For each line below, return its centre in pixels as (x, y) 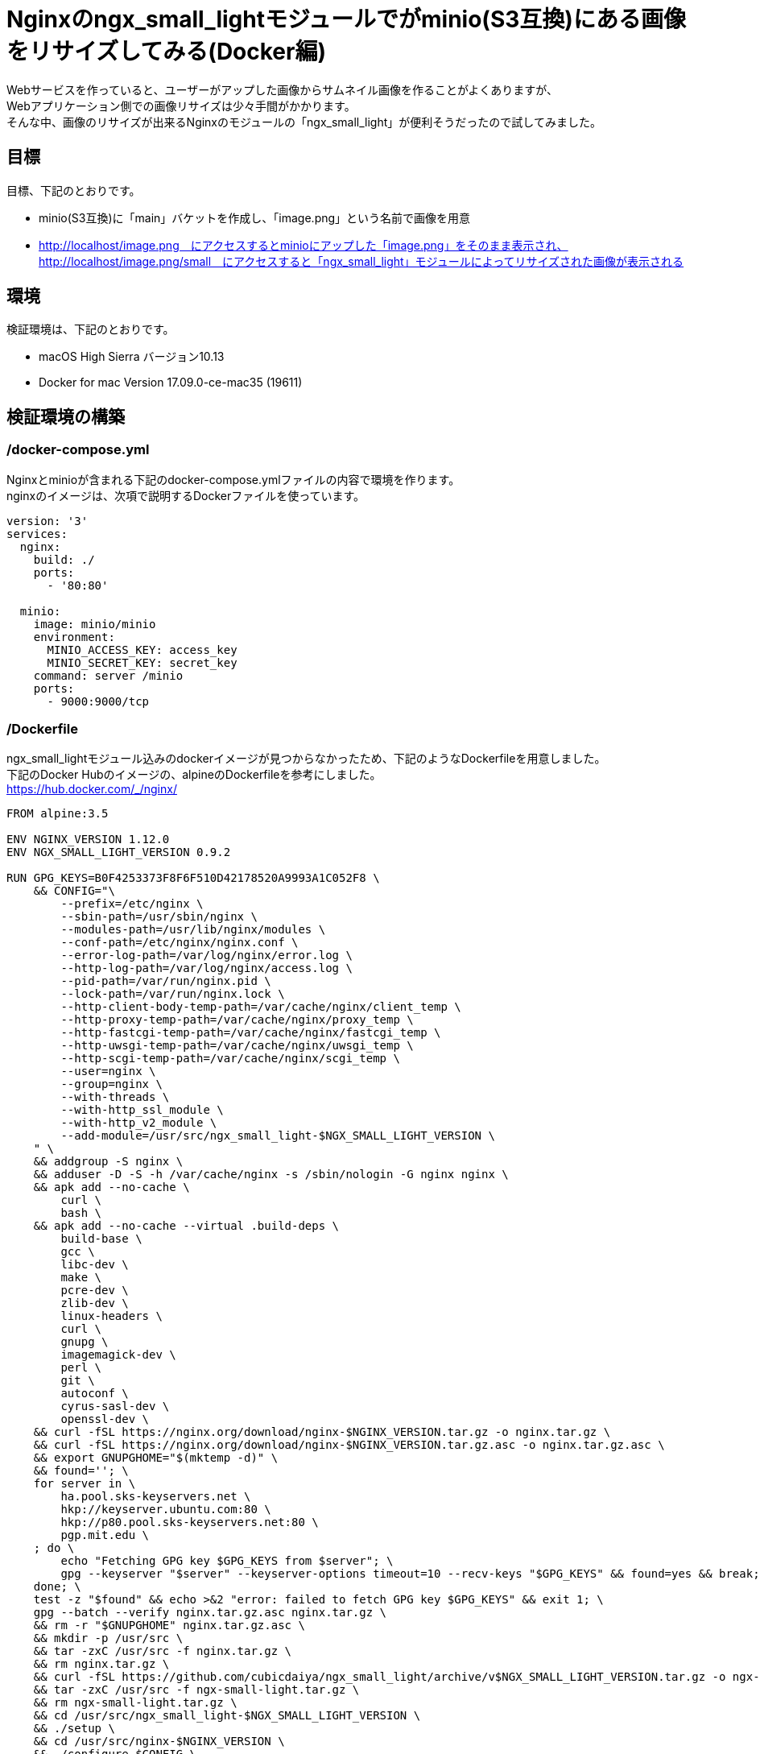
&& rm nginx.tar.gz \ (101, 1664)
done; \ (57, 1587)
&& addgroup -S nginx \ (108, 1162)
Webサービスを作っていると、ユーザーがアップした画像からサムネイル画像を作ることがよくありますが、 (283, 89)
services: (37, 534)
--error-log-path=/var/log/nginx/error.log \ (207, 956)
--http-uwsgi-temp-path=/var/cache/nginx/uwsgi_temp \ (237, 1046)
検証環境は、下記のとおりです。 (91, 329)
